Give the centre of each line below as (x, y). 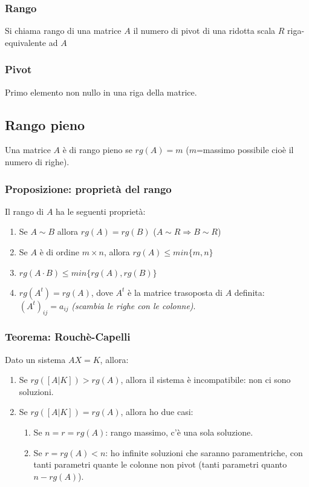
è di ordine (60, 252)
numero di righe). (37, 162)
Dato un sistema (35, 359)
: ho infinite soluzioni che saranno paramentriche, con (204, 452)
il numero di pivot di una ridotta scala (204, 31)
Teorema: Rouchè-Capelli (68, 337)
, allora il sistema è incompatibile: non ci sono (206, 380)
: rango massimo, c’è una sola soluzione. (179, 432)
